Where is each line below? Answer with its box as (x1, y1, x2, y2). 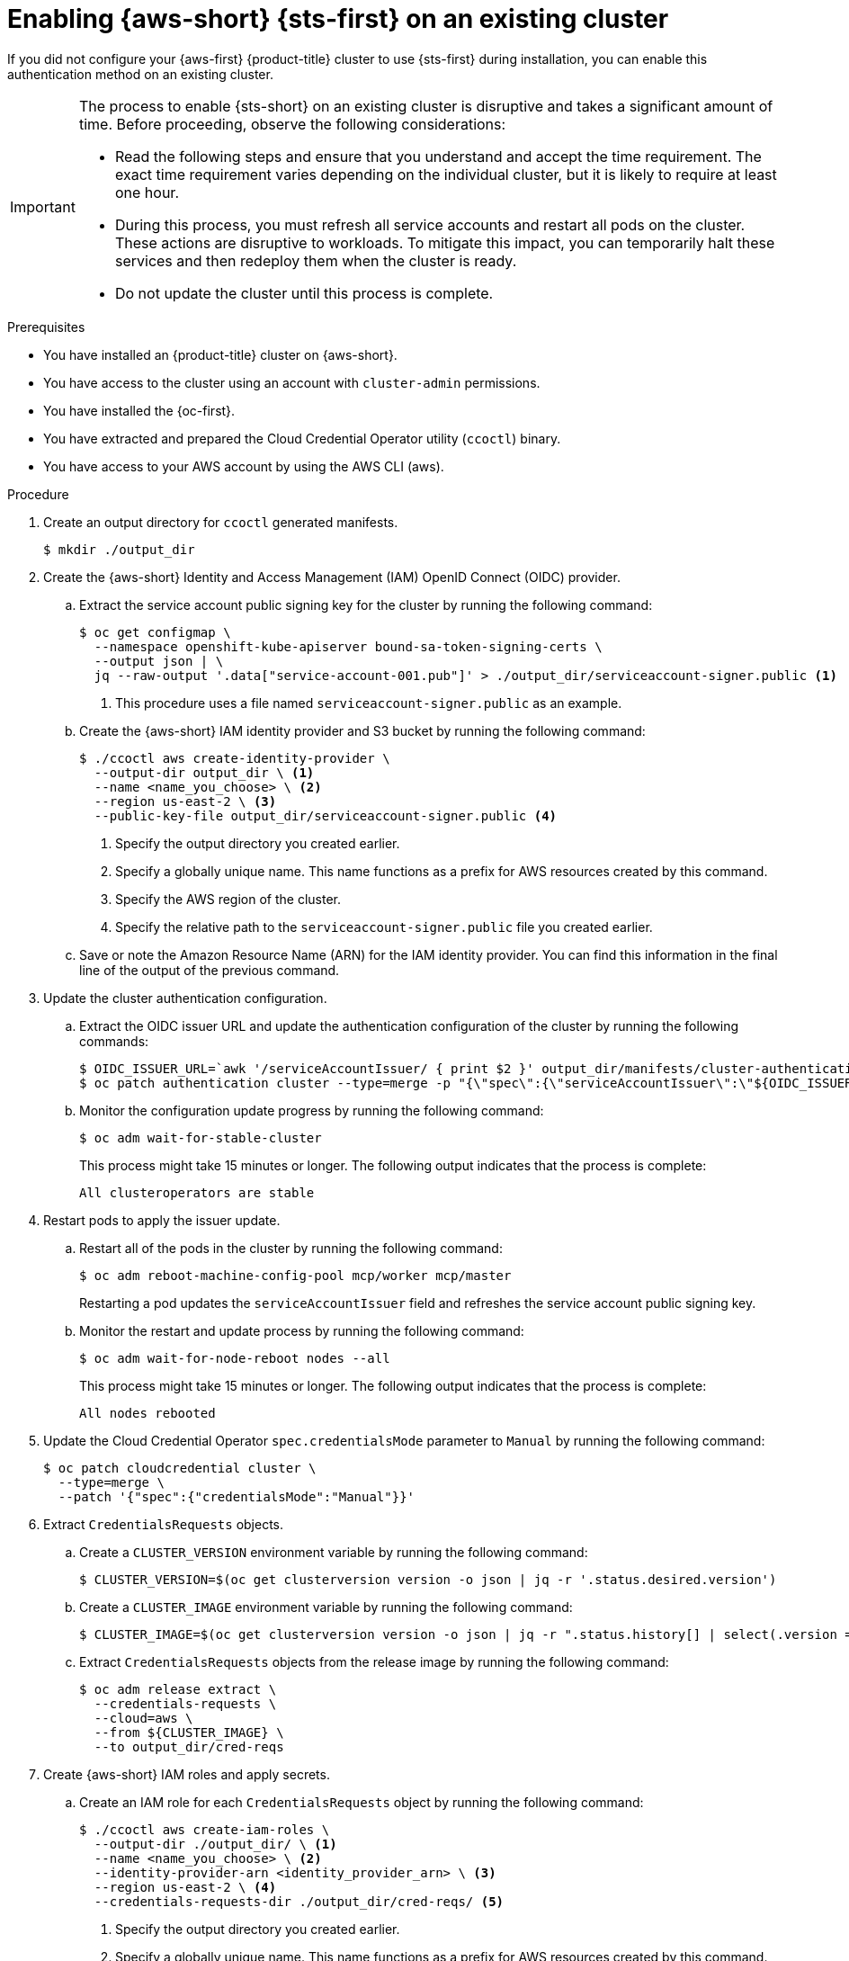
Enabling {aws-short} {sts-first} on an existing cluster (7, 4, 669, 34)
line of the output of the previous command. (79, 962, 340, 978)
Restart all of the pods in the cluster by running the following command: (79, 1240, 503, 1256)
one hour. (114, 183, 179, 201)
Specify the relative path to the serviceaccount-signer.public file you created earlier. (115, 918, 653, 935)
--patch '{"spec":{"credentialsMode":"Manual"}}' (58, 1489, 416, 1504)
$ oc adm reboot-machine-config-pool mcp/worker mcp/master (79, 1267, 512, 1283)
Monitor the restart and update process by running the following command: (79, 1322, 524, 1339)
